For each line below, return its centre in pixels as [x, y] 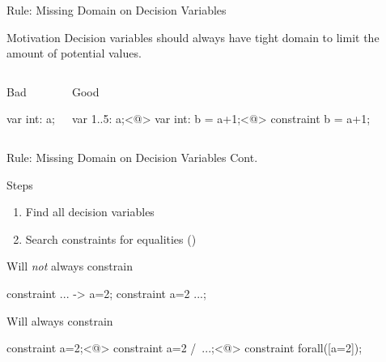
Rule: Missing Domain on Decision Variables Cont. [132, 157]
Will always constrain [60, 320]
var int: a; [31, 119]
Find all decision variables [90, 212]
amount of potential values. [74, 53]
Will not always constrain [70, 266]
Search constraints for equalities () [111, 238]
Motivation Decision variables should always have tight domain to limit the [193, 37]
